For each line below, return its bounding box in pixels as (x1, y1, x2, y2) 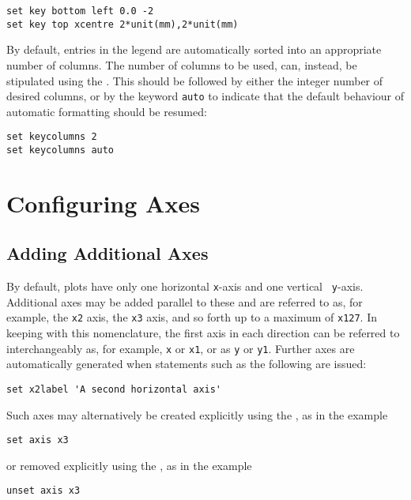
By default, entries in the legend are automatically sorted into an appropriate (6, 41, 382, 58)
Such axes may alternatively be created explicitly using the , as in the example (6, 406, 388, 423)
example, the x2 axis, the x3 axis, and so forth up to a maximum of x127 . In (6, 309, 378, 325)
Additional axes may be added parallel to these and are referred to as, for (6, 293, 363, 310)
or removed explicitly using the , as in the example (6, 457, 252, 473)
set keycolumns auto (6, 145, 115, 156)
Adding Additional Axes (6, 241, 209, 265)
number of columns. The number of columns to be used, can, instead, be (6, 56, 357, 73)
